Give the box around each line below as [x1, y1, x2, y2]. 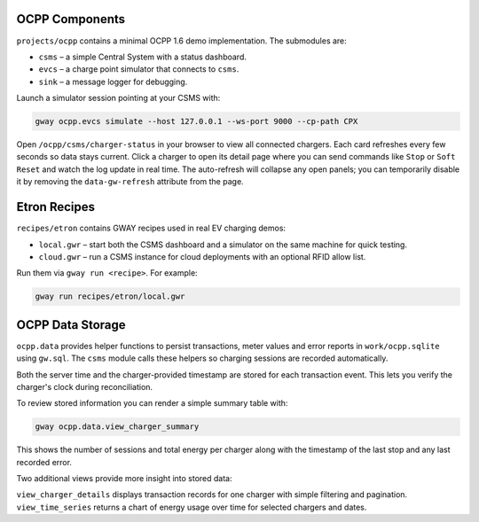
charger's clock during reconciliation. [16, 381, 153, 392]
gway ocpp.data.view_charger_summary [35, 422, 200, 432]
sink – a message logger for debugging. [38, 76, 188, 87]
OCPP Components [16, 12, 126, 27]
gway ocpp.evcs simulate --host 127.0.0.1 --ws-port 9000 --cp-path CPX [35, 116, 358, 127]
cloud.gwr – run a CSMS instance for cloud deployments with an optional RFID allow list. [38, 251, 366, 261]
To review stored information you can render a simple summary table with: [16, 398, 288, 409]
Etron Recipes [16, 199, 96, 214]
